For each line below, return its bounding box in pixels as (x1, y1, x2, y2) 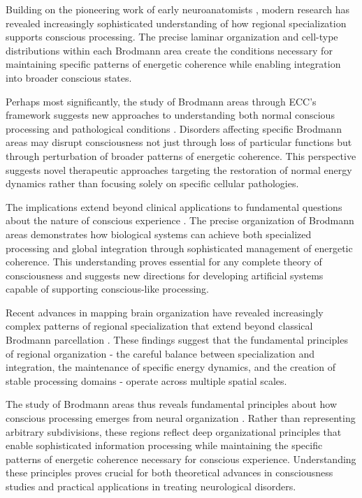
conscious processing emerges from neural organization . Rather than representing (6, 411, 356, 425)
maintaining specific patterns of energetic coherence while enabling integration (6, 57, 341, 71)
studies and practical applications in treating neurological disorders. (6, 479, 296, 493)
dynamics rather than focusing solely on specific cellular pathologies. (6, 176, 299, 191)
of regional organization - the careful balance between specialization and (6, 346, 314, 360)
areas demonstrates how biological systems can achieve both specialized (6, 226, 312, 241)
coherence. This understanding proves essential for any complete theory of (6, 254, 322, 269)
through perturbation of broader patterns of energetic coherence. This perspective (6, 148, 356, 163)
